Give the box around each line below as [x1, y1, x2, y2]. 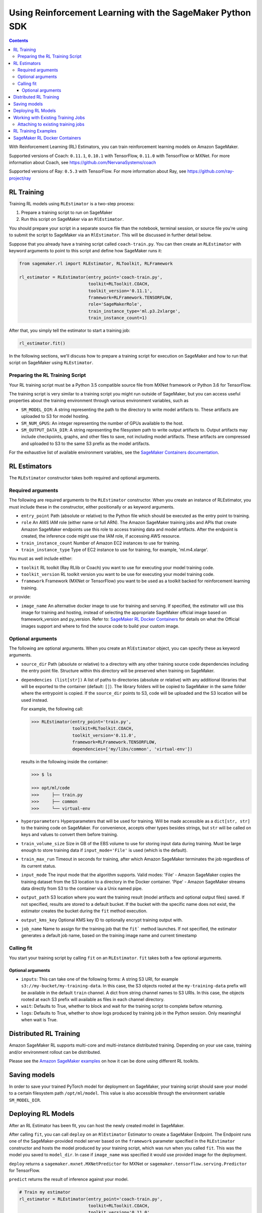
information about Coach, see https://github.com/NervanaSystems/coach [9, 159, 156, 165]
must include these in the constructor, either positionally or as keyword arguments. [9, 504, 175, 509]
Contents [9, 38, 29, 44]
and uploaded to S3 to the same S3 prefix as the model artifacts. [21, 441, 150, 446]
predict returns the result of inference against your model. [9, 1177, 129, 1182]
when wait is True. [21, 1017, 58, 1023]
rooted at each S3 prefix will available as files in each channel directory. [21, 997, 165, 1002]
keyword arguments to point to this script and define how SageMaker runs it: [9, 248, 163, 254]
